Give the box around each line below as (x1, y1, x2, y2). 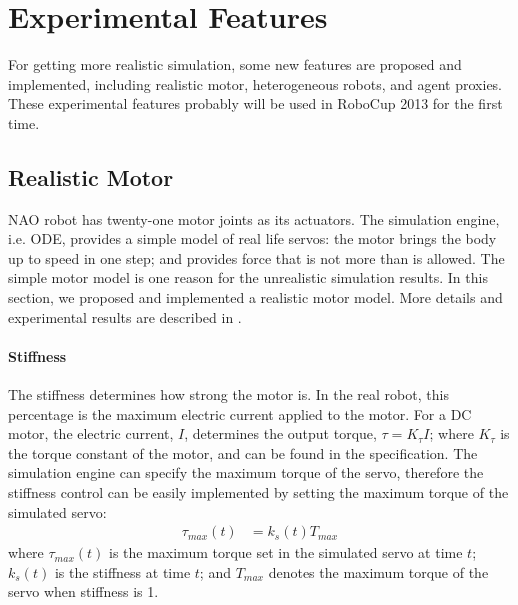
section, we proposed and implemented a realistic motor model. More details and (8, 287, 503, 308)
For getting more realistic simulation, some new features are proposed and (8, 54, 462, 75)
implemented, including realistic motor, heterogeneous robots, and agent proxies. (8, 73, 503, 94)
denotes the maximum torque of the (268, 561, 489, 582)
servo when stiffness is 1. (8, 581, 159, 602)
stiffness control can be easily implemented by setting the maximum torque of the (8, 482, 509, 503)
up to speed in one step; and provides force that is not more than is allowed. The (8, 247, 505, 268)
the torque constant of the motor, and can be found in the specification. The (8, 442, 478, 463)
